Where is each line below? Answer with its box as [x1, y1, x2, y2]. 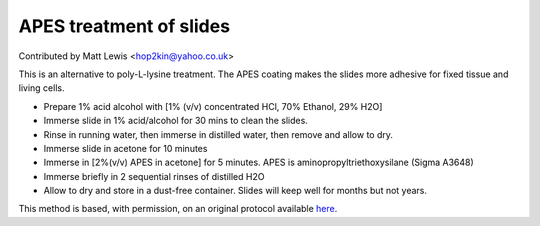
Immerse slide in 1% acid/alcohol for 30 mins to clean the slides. [43, 115, 309, 127]
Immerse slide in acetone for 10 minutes [43, 142, 208, 154]
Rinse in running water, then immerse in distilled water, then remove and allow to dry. [43, 128, 394, 140]
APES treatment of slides [18, 15, 230, 37]
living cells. [18, 82, 65, 94]
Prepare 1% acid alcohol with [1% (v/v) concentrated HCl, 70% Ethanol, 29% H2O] [43, 100, 383, 112]
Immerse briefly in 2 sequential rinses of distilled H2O [43, 170, 265, 182]
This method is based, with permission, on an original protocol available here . [18, 203, 338, 215]
